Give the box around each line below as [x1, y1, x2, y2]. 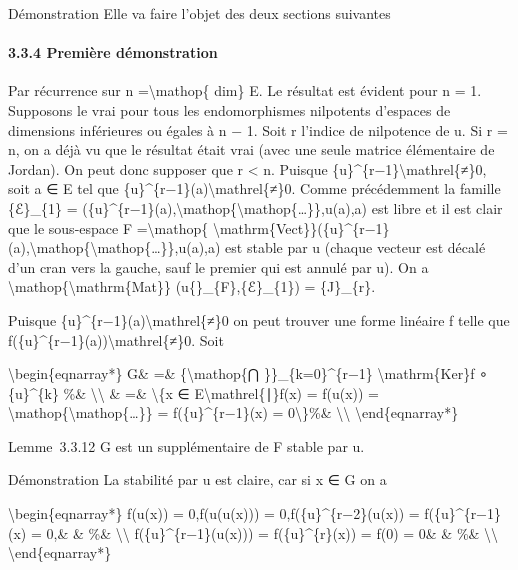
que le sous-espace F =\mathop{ [8, 217, 209, 238]
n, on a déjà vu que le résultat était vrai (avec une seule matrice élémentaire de [8, 139, 495, 160]
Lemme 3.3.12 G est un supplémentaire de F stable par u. [8, 435, 365, 456]
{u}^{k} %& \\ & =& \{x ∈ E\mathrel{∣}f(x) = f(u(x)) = [8, 382, 380, 403]
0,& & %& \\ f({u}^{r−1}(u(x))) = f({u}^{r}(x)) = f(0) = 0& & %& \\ [46, 522, 499, 543]
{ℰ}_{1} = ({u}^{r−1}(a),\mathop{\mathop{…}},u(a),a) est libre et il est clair [8, 197, 503, 218]
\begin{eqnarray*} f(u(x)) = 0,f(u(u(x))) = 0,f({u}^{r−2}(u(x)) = [8, 503, 420, 524]
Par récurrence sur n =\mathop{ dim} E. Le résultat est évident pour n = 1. [8, 80, 482, 101]
